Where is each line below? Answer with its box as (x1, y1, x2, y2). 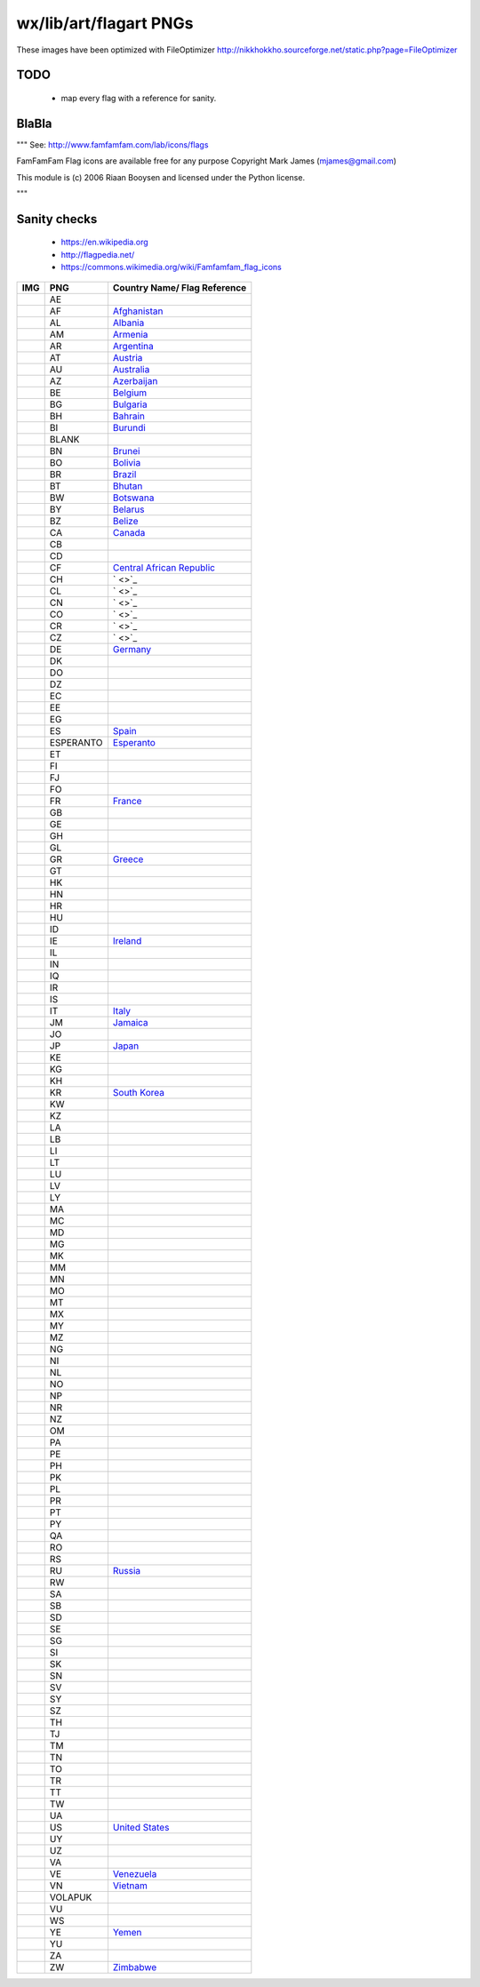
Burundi (112, 421, 146, 434)
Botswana (112, 491, 155, 504)
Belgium (112, 387, 148, 399)
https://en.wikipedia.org (60, 236, 148, 248)
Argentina (112, 339, 155, 352)
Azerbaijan (112, 374, 158, 387)
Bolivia (112, 456, 141, 468)
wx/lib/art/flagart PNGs (16, 13, 194, 33)
